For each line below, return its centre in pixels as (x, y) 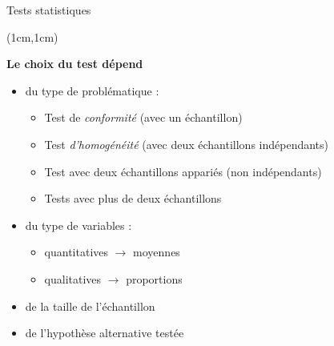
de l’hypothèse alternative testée (105, 333)
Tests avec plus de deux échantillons (133, 198)
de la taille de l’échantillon (90, 306)
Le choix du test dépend (75, 64)
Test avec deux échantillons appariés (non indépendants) (183, 171)
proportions (154, 278)
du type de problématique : (92, 90)
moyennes (157, 252)
